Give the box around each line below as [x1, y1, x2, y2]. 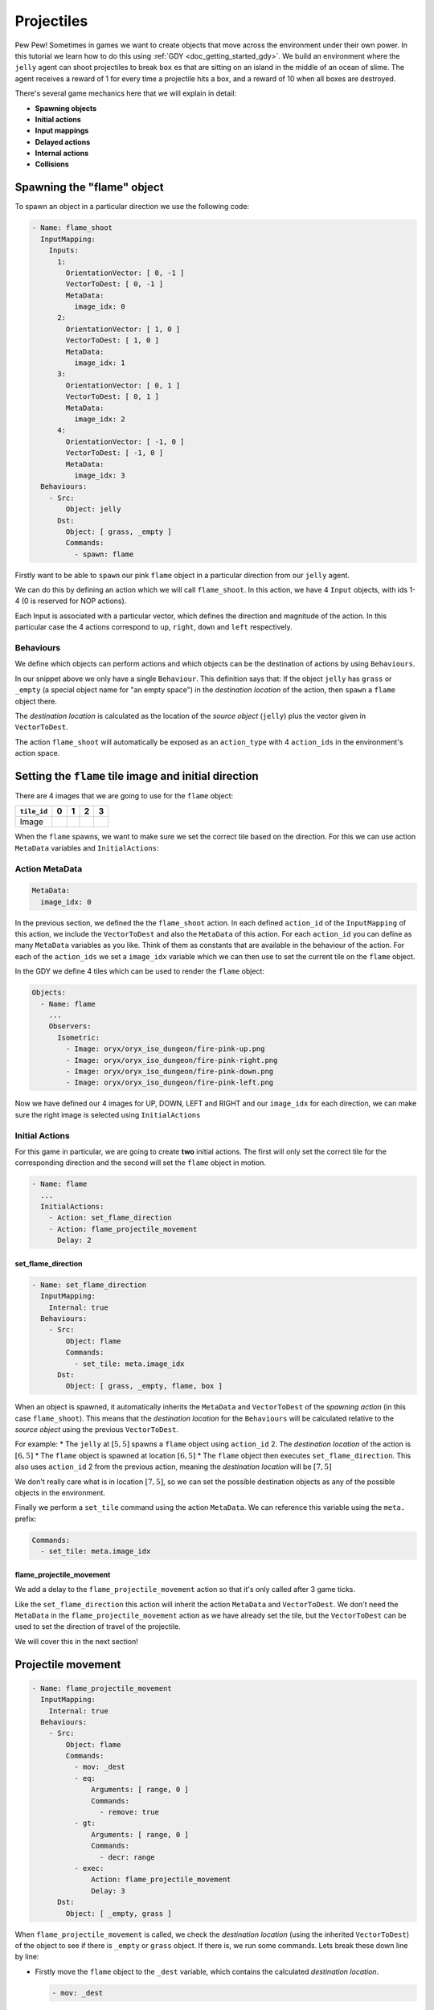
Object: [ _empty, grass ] [65, 1909, 172, 1918]
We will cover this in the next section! [14, 1636, 138, 1646]
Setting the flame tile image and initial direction [14, 769, 259, 783]
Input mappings [35, 125, 89, 136]
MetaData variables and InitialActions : [14, 843, 159, 852]
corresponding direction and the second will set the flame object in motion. [14, 1158, 267, 1167]
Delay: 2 [57, 1236, 92, 1245]
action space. [14, 749, 60, 758]
